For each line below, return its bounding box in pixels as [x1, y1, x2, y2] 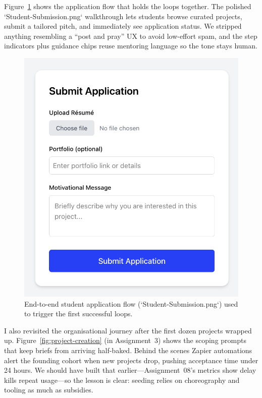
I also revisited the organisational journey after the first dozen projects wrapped [4, 325, 252, 335]
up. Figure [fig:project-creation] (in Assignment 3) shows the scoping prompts [4, 335, 246, 346]
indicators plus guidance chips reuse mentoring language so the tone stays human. [4, 40, 257, 51]
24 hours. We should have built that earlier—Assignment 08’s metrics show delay [4, 365, 256, 375]
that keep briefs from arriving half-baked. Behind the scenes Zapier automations [4, 345, 252, 356]
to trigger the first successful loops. [24, 308, 133, 319]
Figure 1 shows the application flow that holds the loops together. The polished [4, 1, 251, 11]
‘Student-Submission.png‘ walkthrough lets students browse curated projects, [4, 11, 242, 21]
